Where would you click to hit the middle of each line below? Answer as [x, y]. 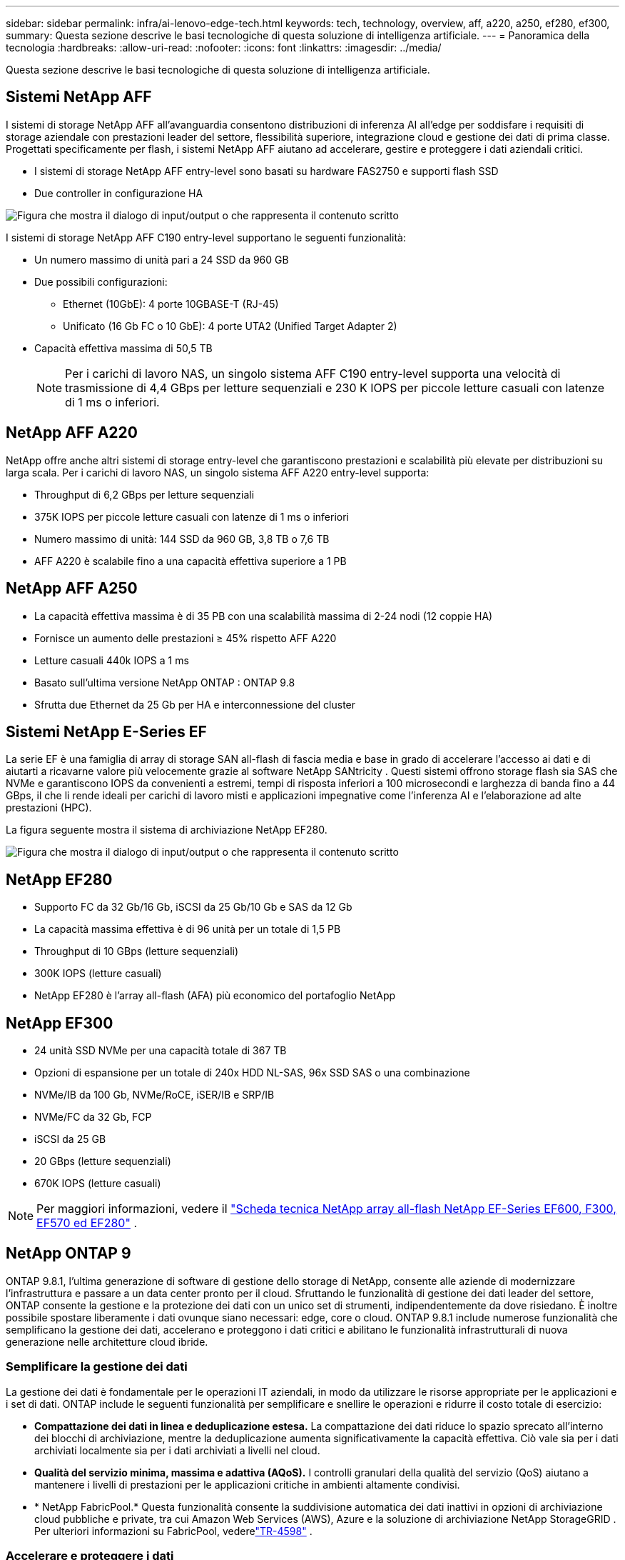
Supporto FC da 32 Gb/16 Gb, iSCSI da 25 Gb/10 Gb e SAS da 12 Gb [193, 907]
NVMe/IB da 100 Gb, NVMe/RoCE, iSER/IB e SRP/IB [154, 1095]
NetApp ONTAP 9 [68, 1254]
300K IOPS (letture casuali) [98, 974]
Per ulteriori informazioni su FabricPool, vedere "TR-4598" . [173, 1531]
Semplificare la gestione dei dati [97, 1367]
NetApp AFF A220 [72, 433]
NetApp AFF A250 [72, 589]
